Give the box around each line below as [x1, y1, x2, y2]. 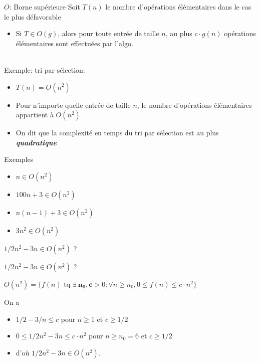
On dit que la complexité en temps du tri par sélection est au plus [16, 127, 219, 138]
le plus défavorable [4, 11, 61, 22]
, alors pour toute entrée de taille [58, 28, 159, 39]
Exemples [4, 154, 34, 164]
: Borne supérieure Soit [9, 2, 80, 12]
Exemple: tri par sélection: [4, 64, 85, 75]
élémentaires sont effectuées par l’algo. [16, 38, 133, 48]
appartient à [16, 109, 54, 120]
